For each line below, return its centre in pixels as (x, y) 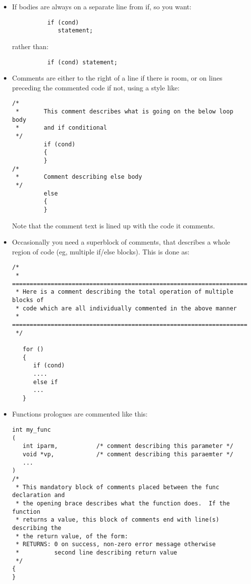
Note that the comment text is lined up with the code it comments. (113, 225)
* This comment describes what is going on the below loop (124, 111)
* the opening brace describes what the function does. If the (123, 503)
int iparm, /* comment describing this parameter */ (128, 446)
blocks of (28, 300)
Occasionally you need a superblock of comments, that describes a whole (121, 242)
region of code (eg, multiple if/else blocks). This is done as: (101, 251)
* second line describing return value (96, 552)
